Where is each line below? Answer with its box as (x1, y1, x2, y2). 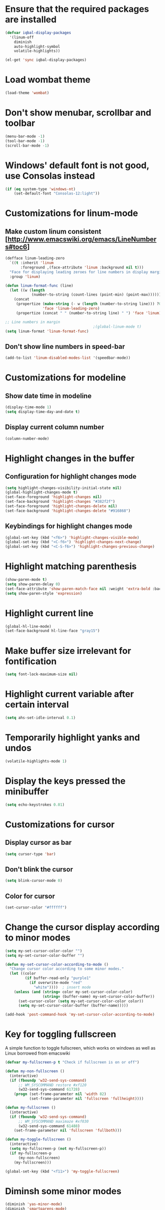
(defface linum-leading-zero (5, 256, 65, 261)
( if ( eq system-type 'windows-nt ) (5, 187, 76, 191)
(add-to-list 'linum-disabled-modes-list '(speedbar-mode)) (5, 355, 131, 361)
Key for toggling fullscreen (5, 1029, 116, 1040)
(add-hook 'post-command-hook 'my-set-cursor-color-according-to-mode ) (5, 1012, 155, 1017)
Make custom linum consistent (5, 227, 102, 235)
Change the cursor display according (5, 922, 160, 933)
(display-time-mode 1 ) (5, 405, 52, 410)
